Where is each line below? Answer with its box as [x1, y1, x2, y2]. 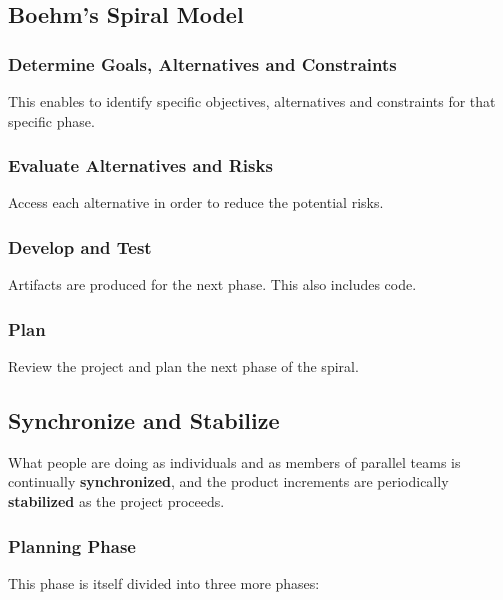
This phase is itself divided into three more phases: [8, 572, 320, 593]
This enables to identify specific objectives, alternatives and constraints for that [8, 91, 496, 111]
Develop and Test [8, 234, 152, 259]
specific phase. [8, 110, 95, 131]
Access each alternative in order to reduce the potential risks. [8, 192, 384, 213]
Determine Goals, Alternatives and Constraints [8, 51, 397, 76]
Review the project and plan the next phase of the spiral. [8, 356, 359, 377]
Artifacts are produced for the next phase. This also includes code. [8, 274, 417, 295]
